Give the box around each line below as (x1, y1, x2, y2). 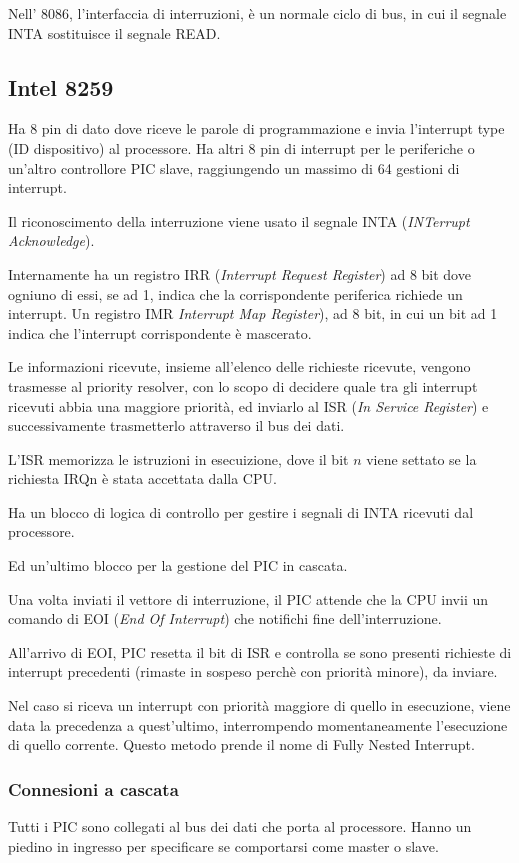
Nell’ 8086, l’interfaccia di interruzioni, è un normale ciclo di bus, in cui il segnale (8, 3, 507, 23)
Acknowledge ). (8, 230, 95, 251)
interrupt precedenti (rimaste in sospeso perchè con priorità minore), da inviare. (8, 661, 498, 682)
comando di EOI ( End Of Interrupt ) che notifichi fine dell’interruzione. (8, 608, 442, 629)
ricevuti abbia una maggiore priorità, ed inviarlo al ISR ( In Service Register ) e (8, 395, 489, 416)
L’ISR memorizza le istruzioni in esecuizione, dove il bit (8, 448, 349, 469)
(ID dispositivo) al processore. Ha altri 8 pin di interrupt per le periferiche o (8, 137, 475, 158)
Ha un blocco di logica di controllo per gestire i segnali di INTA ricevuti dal (8, 501, 474, 522)
